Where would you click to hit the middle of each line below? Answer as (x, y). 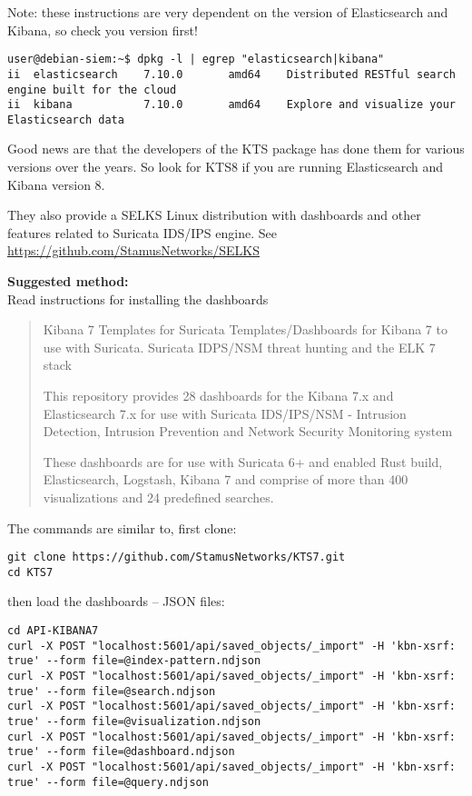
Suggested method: (68, 281)
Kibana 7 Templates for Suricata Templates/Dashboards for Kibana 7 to (245, 329)
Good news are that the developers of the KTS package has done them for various (236, 149)
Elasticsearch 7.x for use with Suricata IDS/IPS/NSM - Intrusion (225, 413)
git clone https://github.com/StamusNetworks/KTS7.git (177, 557)
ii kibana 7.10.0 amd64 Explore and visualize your (231, 105)
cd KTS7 (30, 572)
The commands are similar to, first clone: (122, 527)
